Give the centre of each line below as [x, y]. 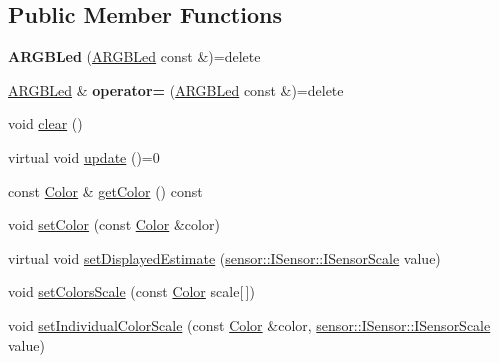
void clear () [45, 123]
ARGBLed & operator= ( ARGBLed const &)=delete [176, 89]
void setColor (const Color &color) [114, 224]
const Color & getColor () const [105, 190]
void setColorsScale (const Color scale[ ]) [131, 291]
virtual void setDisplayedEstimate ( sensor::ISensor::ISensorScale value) [224, 257]
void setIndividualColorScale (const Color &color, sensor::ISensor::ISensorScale [249, 324]
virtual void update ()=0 [84, 156]
